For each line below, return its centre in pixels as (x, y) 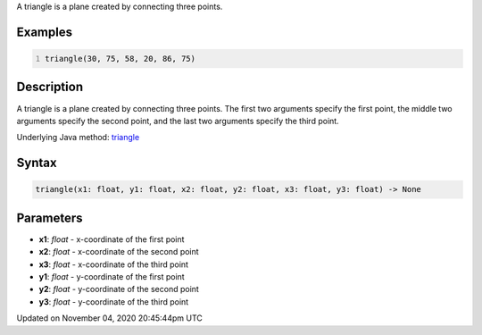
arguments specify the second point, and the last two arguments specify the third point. (178, 121)
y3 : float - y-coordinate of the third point (114, 301)
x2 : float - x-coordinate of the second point (119, 252)
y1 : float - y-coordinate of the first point (112, 276)
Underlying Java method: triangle (78, 138)
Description (50, 87)
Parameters (50, 218)
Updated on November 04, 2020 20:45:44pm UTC (109, 318)
